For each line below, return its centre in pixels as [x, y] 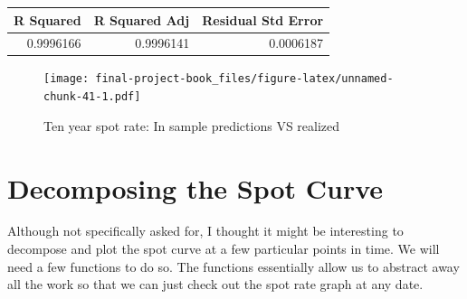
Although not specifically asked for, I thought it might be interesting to [205, 231]
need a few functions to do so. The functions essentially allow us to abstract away [233, 266]
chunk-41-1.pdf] [92, 97]
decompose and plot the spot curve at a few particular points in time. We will [224, 249]
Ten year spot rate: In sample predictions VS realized [192, 125]
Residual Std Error [263, 19]
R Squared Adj [142, 19]
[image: [67, 79]
